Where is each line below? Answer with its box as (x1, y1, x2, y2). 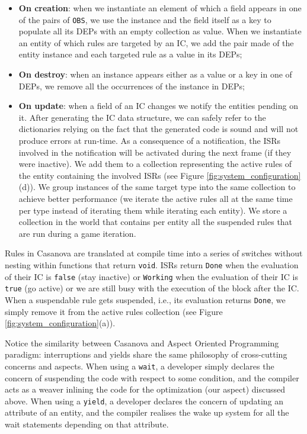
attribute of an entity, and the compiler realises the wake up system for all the (5, 406, 289, 419)
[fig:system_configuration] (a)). (5, 317, 116, 329)
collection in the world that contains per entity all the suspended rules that (18, 216, 293, 228)
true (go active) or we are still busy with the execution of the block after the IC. (5, 282, 299, 294)
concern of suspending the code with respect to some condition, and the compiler (5, 371, 299, 384)
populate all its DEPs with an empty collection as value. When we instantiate (18, 25, 302, 37)
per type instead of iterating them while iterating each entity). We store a (18, 204, 287, 216)
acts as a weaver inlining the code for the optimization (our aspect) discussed (5, 383, 286, 396)
